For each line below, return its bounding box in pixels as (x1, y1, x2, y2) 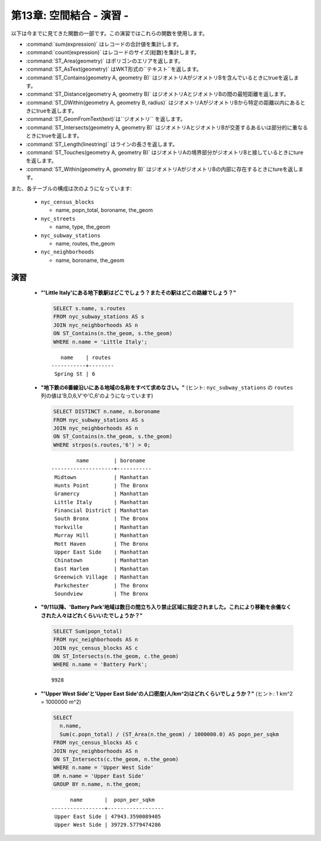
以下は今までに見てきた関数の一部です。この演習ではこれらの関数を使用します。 (11, 30, 208, 37)
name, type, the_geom (55, 223, 111, 230)
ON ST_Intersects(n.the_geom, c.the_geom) (53, 652, 179, 659)
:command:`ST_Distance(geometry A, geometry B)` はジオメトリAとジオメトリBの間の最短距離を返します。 (26, 90, 289, 98)
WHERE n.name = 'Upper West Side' (53, 764, 154, 771)
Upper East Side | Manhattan (54, 549, 149, 556)
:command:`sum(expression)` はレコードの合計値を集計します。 (26, 40, 182, 48)
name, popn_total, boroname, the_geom (55, 207, 153, 214)
